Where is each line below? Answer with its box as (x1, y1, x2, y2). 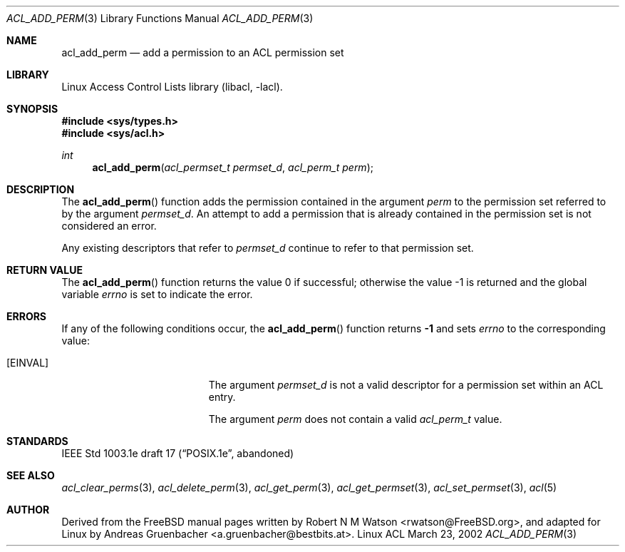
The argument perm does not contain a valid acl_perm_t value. (208, 413, 502, 425)
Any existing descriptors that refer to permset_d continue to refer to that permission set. (61, 242, 474, 254)
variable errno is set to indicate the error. (61, 288, 253, 300)
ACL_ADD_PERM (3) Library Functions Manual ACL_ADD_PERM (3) (6, 12, 314, 24)
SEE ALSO (6, 469, 55, 481)
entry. (208, 391, 236, 403)
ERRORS (6, 310, 47, 322)
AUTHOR (6, 504, 50, 516)
